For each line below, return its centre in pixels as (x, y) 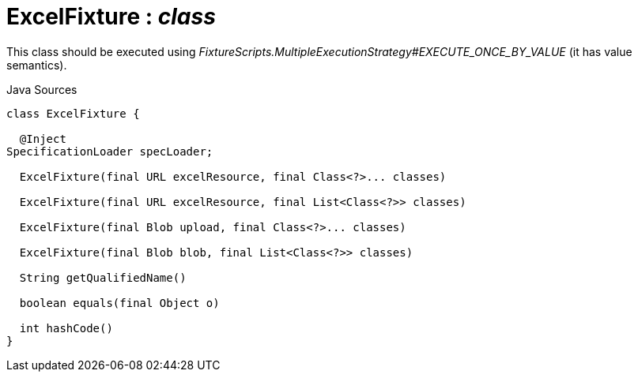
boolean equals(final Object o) (119, 303)
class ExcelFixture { (73, 113)
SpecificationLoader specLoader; (110, 151)
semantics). (37, 65)
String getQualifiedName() (103, 277)
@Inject (43, 138)
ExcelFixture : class (111, 17)
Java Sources (42, 89)
